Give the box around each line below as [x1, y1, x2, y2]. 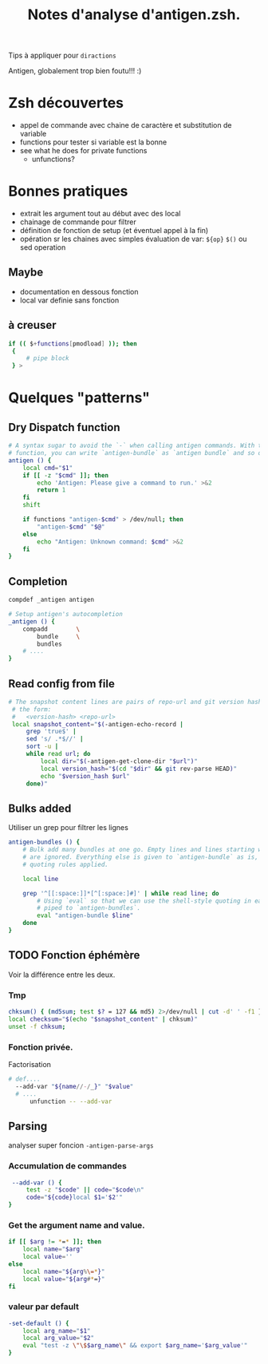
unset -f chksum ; [8, 1022, 66, 1030]
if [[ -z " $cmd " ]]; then [22, 471, 109, 480]
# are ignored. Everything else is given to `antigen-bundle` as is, [22, 853, 259, 861]
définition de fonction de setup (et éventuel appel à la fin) [19, 226, 209, 235]
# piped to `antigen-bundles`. [37, 904, 141, 912]
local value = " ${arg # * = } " [22, 1275, 105, 1283]
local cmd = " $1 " [22, 464, 73, 472]
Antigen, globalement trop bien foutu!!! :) [8, 66, 142, 76]
